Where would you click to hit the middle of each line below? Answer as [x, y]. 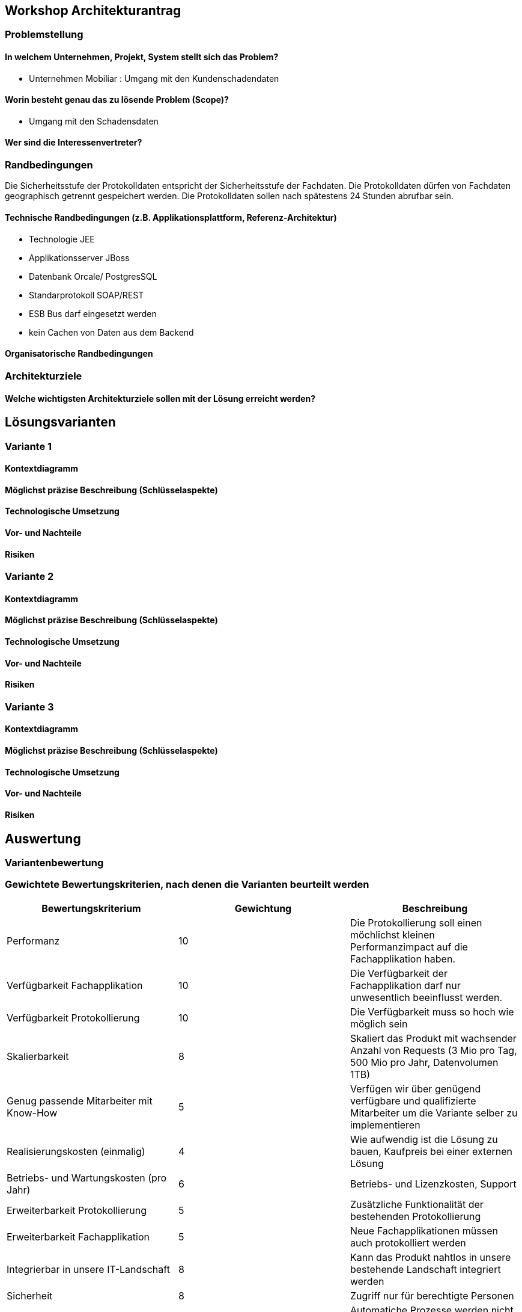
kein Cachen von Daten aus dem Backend [111, 332]
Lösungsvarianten [60, 422]
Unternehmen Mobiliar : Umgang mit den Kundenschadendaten [154, 78]
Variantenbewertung [54, 862]
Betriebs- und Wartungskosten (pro [87, 1178]
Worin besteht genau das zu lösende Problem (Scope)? [117, 100]
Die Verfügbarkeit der [399, 973]
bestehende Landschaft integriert [425, 1269]
